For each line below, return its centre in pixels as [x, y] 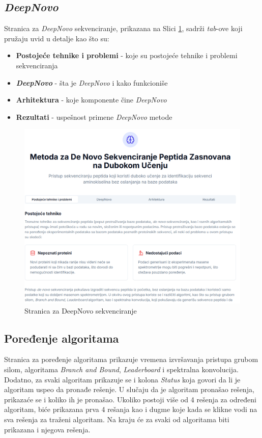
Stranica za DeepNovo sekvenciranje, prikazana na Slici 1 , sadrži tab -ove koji [123, 28]
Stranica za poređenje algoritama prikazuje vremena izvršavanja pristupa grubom [131, 359]
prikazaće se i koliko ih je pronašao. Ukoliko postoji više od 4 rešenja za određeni [130, 399]
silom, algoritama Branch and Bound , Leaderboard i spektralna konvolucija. [121, 369]
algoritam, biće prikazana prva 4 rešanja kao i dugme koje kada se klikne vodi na [131, 409]
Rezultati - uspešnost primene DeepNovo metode [94, 117]
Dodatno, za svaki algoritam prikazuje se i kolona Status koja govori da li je [122, 379]
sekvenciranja [37, 65]
